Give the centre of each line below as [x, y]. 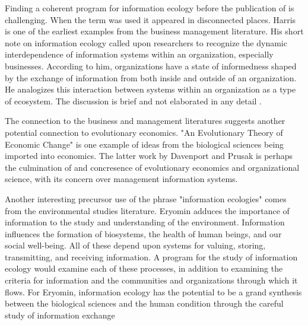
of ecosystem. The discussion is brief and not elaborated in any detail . [133, 101]
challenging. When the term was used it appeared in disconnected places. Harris [150, 19]
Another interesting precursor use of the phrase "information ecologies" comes [146, 198]
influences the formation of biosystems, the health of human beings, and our [143, 233]
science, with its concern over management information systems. [121, 179]
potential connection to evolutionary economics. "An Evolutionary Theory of [144, 132]
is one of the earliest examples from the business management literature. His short [154, 31]
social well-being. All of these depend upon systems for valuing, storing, [135, 245]
